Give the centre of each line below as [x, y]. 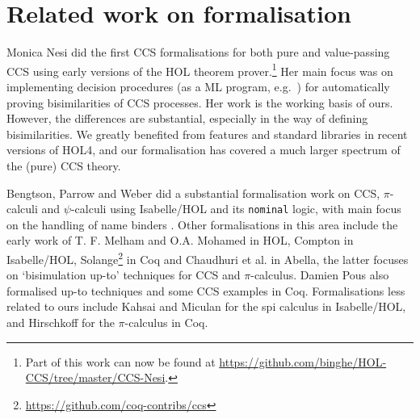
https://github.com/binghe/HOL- [303, 361]
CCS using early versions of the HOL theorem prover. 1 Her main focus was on [200, 69]
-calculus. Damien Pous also [320, 275]
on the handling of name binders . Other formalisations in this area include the [202, 224]
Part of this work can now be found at [120, 361]
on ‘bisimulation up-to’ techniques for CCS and [124, 275]
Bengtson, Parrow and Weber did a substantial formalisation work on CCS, [193, 193]
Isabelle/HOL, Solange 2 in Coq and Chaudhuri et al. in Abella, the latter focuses [208, 258]
